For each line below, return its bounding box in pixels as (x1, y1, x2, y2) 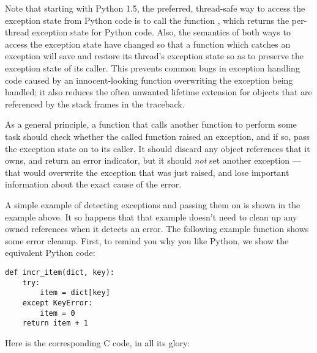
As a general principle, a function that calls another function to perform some (5, 118, 297, 131)
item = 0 (40, 308, 75, 318)
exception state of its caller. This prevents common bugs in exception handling (5, 61, 300, 74)
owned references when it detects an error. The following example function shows (5, 222, 309, 235)
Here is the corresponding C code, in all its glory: (5, 336, 190, 349)
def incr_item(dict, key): (5, 267, 114, 277)
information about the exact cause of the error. (5, 178, 182, 191)
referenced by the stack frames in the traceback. (5, 97, 185, 110)
